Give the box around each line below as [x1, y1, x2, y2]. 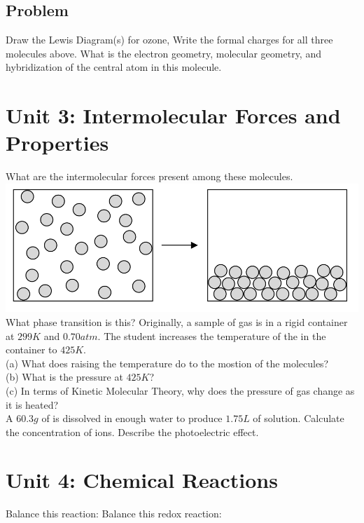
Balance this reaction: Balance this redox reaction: [6, 506, 222, 521]
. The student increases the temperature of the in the [97, 328, 326, 343]
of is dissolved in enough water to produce [41, 411, 223, 426]
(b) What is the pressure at [6, 369, 123, 384]
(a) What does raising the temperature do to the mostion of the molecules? [6, 355, 329, 370]
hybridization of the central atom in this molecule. [6, 60, 222, 74]
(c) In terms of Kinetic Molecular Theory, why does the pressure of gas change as [6, 383, 355, 398]
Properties [6, 128, 109, 157]
